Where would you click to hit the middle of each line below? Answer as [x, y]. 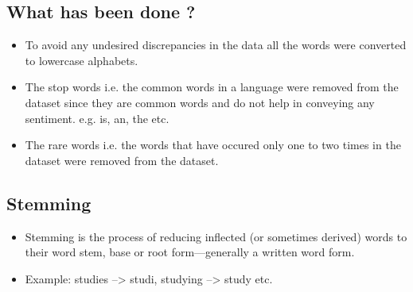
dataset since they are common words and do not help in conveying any [200, 102]
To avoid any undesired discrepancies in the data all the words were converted [216, 45]
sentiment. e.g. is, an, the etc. [97, 118]
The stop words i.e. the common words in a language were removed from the [212, 87]
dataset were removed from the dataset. [122, 160]
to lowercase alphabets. [82, 60]
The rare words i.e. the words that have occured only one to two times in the [213, 145]
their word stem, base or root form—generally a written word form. [190, 252]
